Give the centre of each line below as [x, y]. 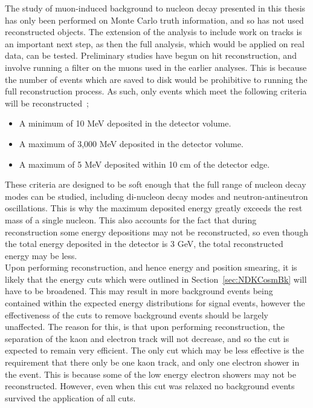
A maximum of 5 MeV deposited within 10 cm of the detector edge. [144, 164]
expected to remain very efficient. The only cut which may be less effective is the [154, 350]
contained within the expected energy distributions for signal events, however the [155, 303]
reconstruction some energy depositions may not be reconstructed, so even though [156, 232]
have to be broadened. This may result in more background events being [139, 291]
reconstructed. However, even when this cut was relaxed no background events [150, 386]
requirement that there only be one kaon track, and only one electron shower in [152, 362]
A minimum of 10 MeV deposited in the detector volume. [125, 123]
